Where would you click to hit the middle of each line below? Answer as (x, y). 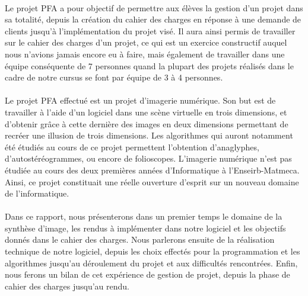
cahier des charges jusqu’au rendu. (67, 286)
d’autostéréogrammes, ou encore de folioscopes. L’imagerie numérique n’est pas (148, 158)
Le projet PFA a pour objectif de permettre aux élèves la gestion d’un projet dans (154, 7)
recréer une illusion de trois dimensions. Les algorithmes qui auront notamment (149, 135)
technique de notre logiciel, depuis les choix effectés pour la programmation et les (153, 251)
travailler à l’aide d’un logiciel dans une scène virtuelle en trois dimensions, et (146, 112)
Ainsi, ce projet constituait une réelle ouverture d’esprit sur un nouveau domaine (152, 181)
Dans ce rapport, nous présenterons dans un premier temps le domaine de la (144, 216)
